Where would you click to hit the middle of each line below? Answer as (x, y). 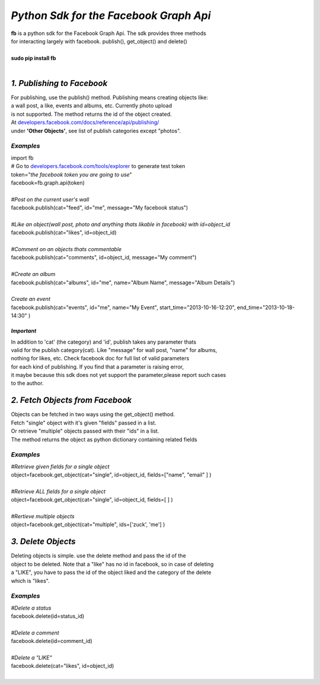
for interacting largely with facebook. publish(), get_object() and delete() (99, 41)
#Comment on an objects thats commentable (66, 249)
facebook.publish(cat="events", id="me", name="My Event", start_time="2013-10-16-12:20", (124, 307)
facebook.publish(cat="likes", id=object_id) (64, 233)
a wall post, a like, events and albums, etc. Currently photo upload (91, 106)
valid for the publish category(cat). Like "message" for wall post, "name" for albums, (114, 350)
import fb (22, 158)
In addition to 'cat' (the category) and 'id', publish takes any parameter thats (104, 342)
